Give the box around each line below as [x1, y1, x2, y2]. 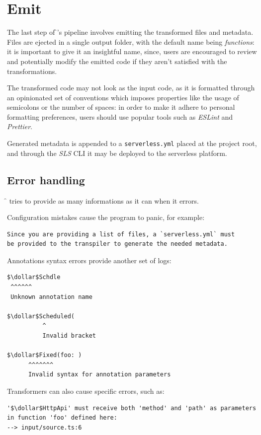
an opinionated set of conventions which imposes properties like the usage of [7, 92, 239, 102]
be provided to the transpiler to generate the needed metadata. [7, 240, 228, 248]
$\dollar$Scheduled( [7, 312, 75, 320]
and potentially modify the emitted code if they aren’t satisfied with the [7, 56, 227, 66]
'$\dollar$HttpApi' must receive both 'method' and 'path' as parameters [7, 404, 257, 412]
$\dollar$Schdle [7, 274, 61, 281]
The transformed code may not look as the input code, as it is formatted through [7, 82, 255, 93]
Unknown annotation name [10, 293, 92, 300]
